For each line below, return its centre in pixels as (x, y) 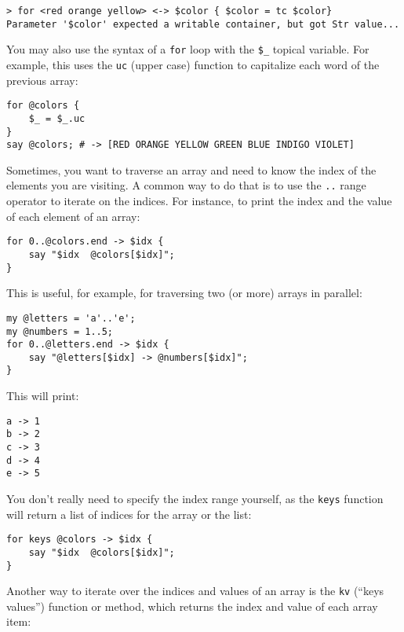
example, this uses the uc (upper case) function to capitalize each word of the (193, 64)
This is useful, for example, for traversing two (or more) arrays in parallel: (184, 293)
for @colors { (43, 106)
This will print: (43, 396)
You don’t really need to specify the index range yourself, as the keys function (195, 498)
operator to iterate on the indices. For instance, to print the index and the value (199, 201)
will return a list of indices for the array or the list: (129, 514)
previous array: (42, 80)
